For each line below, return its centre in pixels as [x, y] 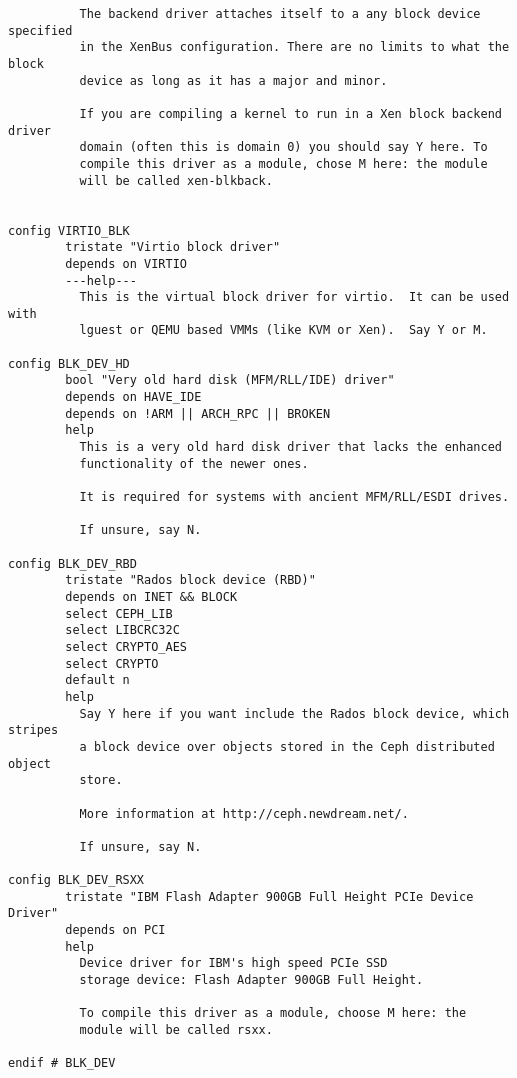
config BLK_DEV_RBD [72, 563]
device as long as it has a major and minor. [233, 80]
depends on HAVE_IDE [133, 397]
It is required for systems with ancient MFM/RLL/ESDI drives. [294, 497]
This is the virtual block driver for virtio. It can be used [294, 297]
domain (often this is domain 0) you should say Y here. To [283, 147]
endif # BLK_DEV [62, 1063]
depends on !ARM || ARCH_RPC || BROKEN [198, 413]
